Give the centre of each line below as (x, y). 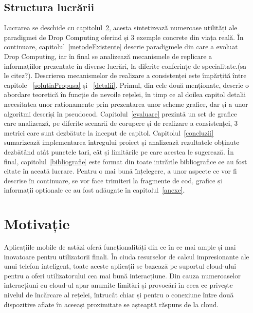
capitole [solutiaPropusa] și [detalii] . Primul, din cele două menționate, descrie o (126, 85)
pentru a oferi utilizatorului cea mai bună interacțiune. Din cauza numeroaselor (122, 275)
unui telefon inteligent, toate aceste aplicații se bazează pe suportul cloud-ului (120, 266)
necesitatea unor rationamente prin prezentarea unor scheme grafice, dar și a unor (126, 104)
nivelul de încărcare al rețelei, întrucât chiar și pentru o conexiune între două (119, 294)
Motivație (37, 224)
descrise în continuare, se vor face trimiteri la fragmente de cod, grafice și (113, 180)
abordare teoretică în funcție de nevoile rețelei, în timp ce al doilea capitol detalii (125, 94)
